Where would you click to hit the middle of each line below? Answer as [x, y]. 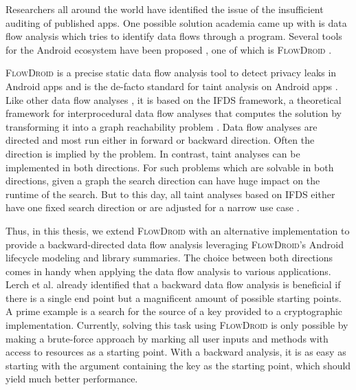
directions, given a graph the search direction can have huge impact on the [163, 181]
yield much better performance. [72, 379]
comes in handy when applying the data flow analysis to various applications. [168, 271]
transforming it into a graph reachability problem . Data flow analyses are [162, 126]
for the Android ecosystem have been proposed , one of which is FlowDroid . [169, 49]
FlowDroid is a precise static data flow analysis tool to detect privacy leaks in [171, 73]
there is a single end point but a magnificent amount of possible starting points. [174, 297]
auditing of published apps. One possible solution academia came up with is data [176, 22]
